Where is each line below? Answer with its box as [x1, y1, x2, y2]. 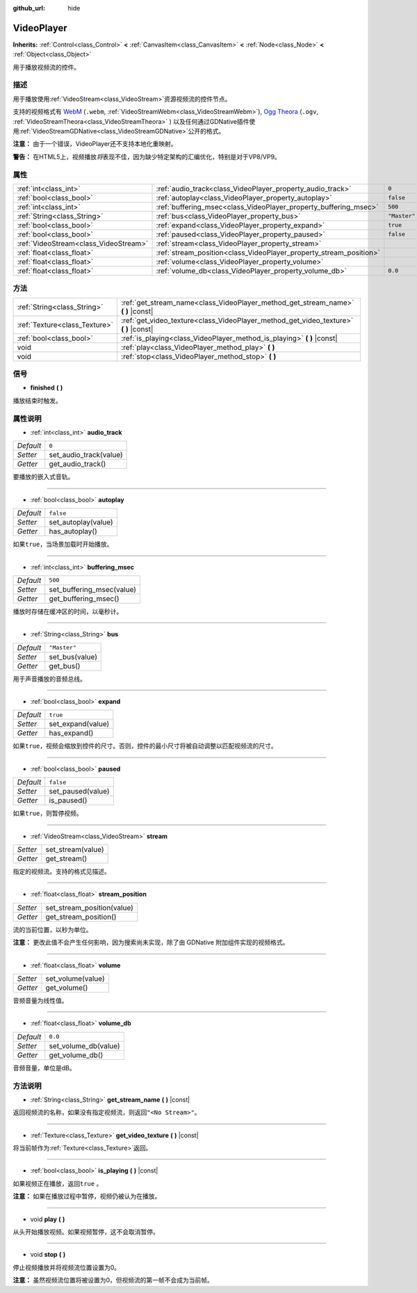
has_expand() [49, 728, 94, 738]
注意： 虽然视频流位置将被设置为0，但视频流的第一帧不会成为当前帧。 [13, 1276, 213, 1285]
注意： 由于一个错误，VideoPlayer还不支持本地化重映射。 [13, 140, 177, 148]
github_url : [13, 4, 45, 12]
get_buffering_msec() [49, 593, 120, 603]
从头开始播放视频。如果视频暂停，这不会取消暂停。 [13, 1228, 159, 1236]
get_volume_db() [49, 1050, 104, 1060]
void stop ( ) [30, 1251, 66, 1259]
